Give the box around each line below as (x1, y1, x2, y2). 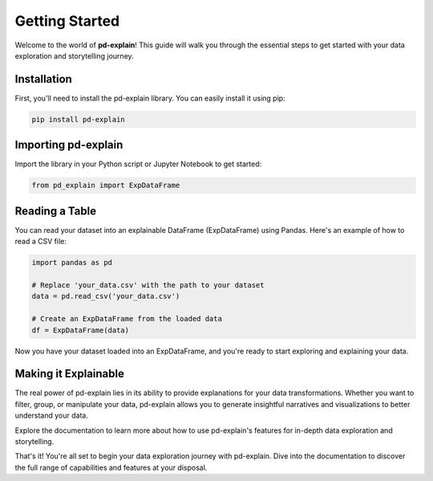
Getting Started (14, 12, 120, 30)
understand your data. (14, 410, 88, 421)
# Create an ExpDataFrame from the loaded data (31, 314, 222, 324)
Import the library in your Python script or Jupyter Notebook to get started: (14, 159, 262, 169)
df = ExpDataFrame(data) (31, 325, 130, 335)
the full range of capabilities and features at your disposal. (14, 463, 208, 472)
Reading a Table (14, 204, 96, 218)
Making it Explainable (14, 367, 124, 381)
